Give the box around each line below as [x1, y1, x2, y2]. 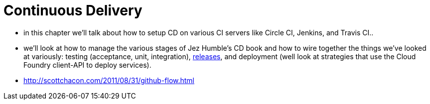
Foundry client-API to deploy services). [23, 60, 151, 69]
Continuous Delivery [3, 2, 143, 19]
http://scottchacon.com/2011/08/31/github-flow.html [23, 76, 195, 85]
